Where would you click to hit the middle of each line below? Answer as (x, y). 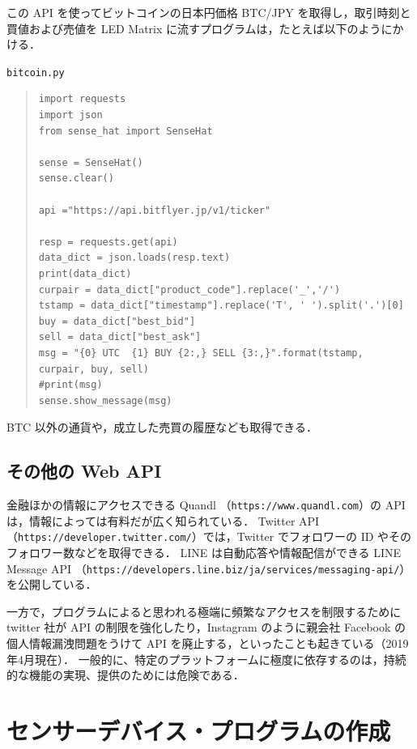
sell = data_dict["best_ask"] (120, 337)
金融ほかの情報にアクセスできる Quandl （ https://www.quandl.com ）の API (206, 505)
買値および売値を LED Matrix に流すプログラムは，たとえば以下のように (200, 28)
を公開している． (52, 584)
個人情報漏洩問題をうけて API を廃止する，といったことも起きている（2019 (208, 643)
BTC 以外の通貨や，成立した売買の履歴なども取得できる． (162, 427)
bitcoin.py (36, 72)
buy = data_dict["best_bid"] (117, 321)
